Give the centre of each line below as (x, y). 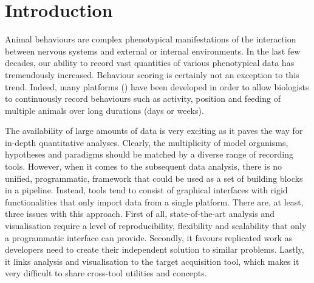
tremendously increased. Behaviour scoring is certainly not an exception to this (152, 74)
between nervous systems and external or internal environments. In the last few (153, 51)
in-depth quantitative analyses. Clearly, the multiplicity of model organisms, (147, 142)
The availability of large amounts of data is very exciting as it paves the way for (154, 131)
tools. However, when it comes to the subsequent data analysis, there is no (143, 166)
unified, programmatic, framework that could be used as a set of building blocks (154, 178)
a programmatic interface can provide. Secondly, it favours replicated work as (149, 237)
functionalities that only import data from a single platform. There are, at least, (154, 201)
